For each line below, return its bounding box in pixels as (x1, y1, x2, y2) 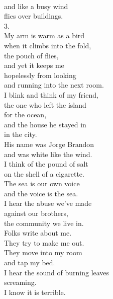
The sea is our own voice (4, 178, 80, 189)
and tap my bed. (4, 257, 55, 268)
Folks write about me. (4, 228, 72, 238)
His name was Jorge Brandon (4, 138, 94, 149)
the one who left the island (4, 99, 86, 110)
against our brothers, (4, 208, 68, 218)
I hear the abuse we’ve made (4, 198, 92, 208)
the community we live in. (4, 217, 84, 228)
